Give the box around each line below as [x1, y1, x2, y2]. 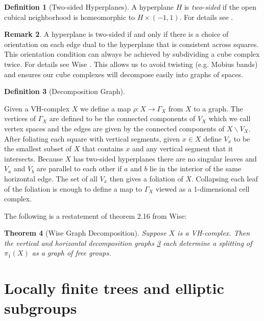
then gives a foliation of [109, 173, 183, 184]
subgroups [4, 297, 77, 318]
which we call [208, 113, 251, 124]
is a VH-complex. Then [177, 227, 250, 238]
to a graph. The [194, 103, 243, 113]
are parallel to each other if [36, 163, 122, 174]
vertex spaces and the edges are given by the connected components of [4, 123, 225, 133]
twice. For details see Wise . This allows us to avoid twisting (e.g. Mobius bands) [4, 58, 258, 69]
